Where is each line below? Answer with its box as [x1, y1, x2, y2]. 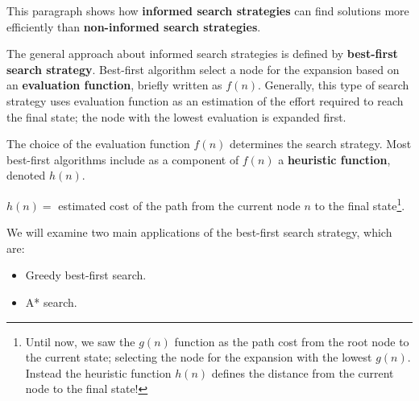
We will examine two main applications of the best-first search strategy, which [6, 224, 392, 241]
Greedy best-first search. [25, 267, 147, 283]
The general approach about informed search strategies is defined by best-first [6, 45, 398, 62]
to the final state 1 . [314, 194, 405, 213]
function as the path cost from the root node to [174, 333, 409, 349]
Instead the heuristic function [25, 364, 172, 381]
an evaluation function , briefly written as [6, 76, 222, 93]
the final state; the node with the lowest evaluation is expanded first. [6, 108, 346, 125]
